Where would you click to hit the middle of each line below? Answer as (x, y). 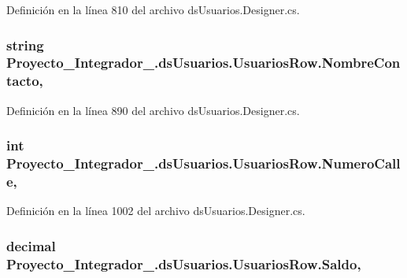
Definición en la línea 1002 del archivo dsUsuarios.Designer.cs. (156, 211)
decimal (31, 245)
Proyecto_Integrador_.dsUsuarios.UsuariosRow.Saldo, (184, 263)
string (25, 44)
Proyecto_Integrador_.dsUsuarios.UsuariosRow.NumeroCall (203, 163)
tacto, (25, 81)
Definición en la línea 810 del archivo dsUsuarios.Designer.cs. (153, 9)
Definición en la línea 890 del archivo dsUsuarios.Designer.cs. (153, 110)
